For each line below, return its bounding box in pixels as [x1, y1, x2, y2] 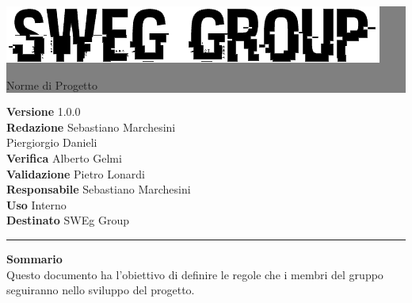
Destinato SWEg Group [6, 212, 129, 228]
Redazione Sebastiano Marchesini [6, 118, 176, 135]
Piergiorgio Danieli [6, 134, 97, 151]
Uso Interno [6, 196, 67, 213]
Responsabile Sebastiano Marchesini [6, 181, 191, 198]
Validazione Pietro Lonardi [6, 165, 145, 182]
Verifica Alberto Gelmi [6, 149, 122, 166]
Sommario [6, 250, 63, 267]
